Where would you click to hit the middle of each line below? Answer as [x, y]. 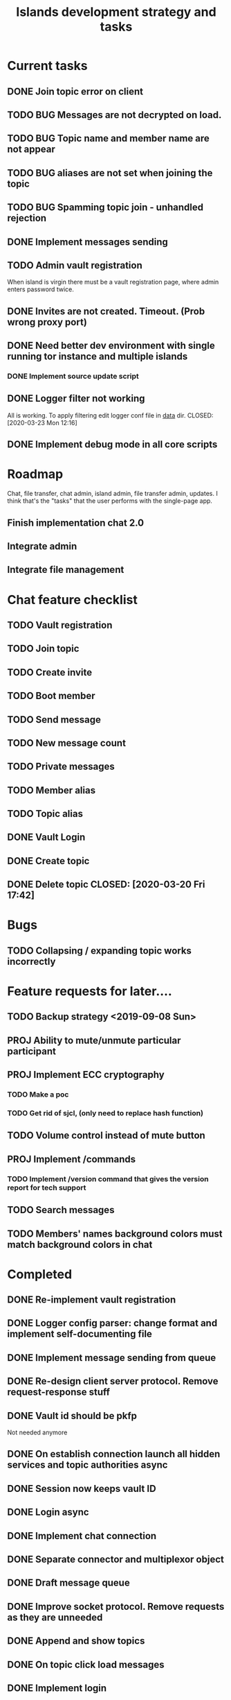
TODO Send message [54, 720]
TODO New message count [67, 743]
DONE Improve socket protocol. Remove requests [116, 1606]
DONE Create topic [48, 861]
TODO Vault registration [60, 625]
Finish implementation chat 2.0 [75, 523]
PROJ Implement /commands [72, 1159]
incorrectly [31, 961]
